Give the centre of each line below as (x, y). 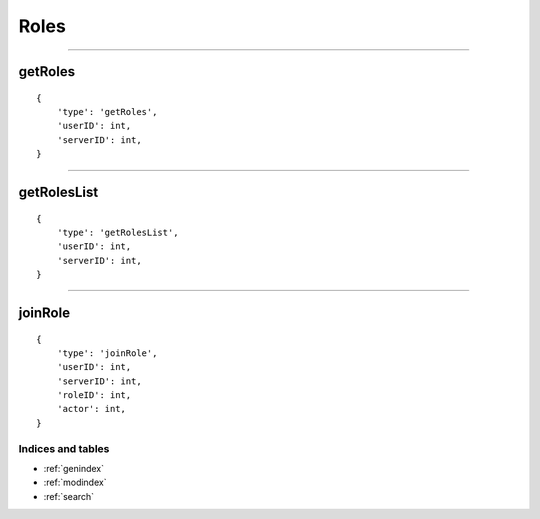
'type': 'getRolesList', (117, 232)
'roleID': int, (94, 395)
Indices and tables (64, 448)
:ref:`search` (69, 496)
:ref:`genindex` (74, 468)
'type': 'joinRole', (107, 353)
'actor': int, (91, 409)
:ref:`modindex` (75, 482)
